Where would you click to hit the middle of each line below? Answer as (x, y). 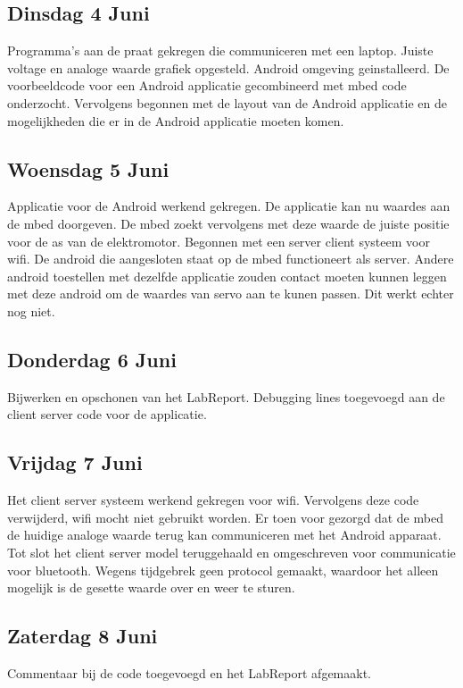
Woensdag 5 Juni (88, 168)
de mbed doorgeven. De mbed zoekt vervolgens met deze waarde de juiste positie (228, 223)
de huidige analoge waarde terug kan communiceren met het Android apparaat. (224, 535)
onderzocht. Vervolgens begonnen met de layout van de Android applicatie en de (227, 102)
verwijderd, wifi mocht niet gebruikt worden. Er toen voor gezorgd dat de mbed (225, 517)
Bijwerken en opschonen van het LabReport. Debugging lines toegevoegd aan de (226, 396)
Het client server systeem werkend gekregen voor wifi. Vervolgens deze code (213, 500)
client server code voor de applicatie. (107, 414)
